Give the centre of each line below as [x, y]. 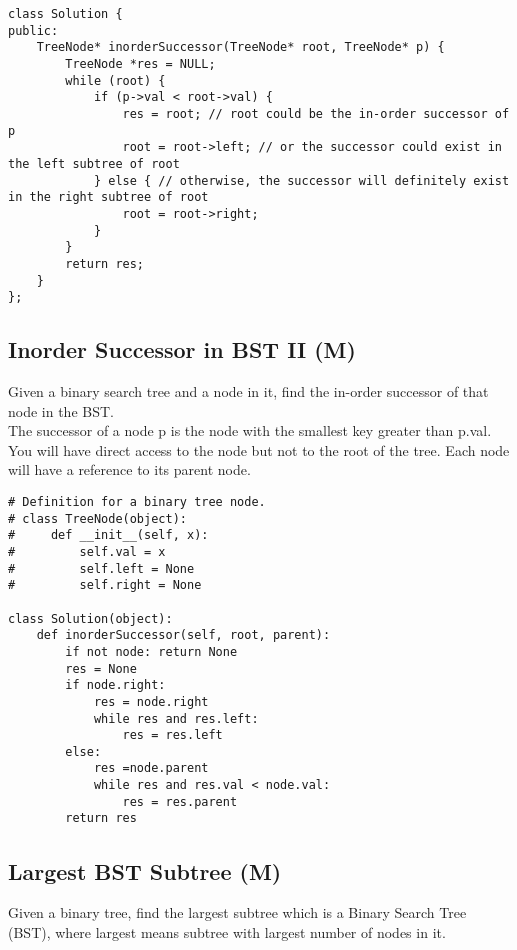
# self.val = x [87, 551]
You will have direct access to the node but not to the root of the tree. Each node [259, 449]
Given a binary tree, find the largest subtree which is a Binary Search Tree [237, 912]
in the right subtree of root [108, 197]
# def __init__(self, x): [108, 535]
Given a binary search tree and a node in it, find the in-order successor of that [248, 391]
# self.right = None [105, 585]
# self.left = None [101, 568]
